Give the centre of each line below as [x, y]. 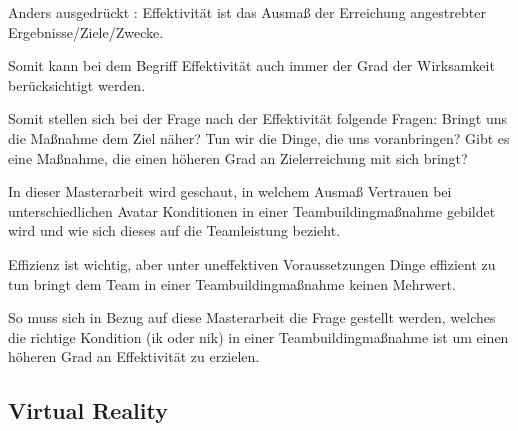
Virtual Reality [88, 410]
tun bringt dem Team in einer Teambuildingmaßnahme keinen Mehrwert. [232, 283]
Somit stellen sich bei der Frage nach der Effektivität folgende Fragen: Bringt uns [257, 118]
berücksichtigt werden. [77, 84]
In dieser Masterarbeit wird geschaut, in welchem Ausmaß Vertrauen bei [230, 191]
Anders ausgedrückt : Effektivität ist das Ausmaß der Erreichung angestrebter [247, 12]
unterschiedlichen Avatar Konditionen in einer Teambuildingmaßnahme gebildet [252, 210]
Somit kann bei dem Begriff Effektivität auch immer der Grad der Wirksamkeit [251, 65]
